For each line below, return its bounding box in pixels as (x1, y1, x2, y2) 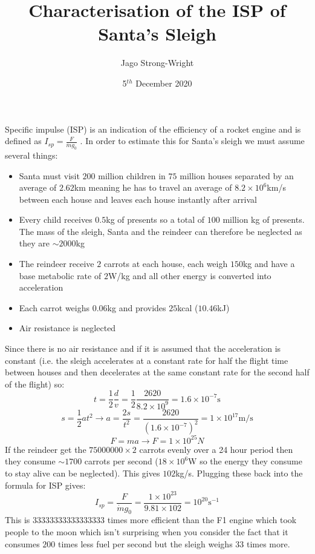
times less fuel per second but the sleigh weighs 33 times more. (58, 537, 290, 550)
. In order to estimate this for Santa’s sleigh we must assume (80, 134, 305, 147)
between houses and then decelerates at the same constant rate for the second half (5, 366, 310, 378)
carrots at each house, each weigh (103, 257, 228, 270)
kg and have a (242, 257, 295, 270)
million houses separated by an (180, 169, 294, 182)
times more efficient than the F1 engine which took (107, 513, 297, 526)
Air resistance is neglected (19, 322, 116, 334)
